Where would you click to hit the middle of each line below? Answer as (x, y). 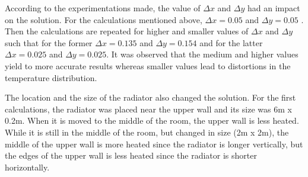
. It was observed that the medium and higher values (202, 54)
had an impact (274, 8)
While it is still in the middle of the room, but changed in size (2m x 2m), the (147, 132)
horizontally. (27, 167)
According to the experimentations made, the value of (103, 8)
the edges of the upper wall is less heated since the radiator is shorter (131, 155)
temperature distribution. (51, 77)
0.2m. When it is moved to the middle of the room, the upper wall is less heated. (152, 120)
